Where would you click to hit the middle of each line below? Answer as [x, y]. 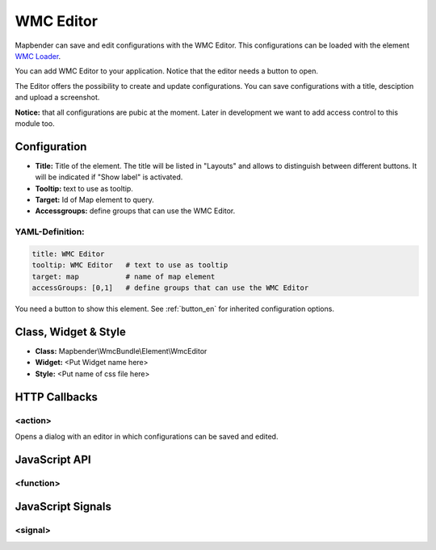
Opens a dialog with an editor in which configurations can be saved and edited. [147, 436]
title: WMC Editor [68, 254]
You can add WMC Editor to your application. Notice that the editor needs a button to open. [167, 71]
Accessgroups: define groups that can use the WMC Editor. [135, 211]
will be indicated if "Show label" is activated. [109, 177]
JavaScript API [53, 459]
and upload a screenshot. [57, 98]
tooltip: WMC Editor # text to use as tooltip [130, 265]
